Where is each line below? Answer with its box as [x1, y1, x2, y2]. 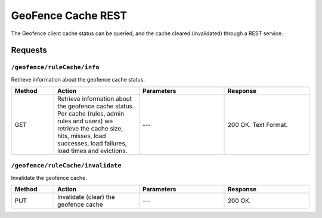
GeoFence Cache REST [11, 9, 128, 22]
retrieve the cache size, [57, 124, 123, 133]
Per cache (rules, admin [57, 110, 125, 118]
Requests [11, 45, 47, 55]
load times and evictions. [57, 147, 128, 155]
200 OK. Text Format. [227, 121, 288, 129]
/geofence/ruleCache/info [11, 63, 100, 71]
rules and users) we [57, 117, 113, 125]
